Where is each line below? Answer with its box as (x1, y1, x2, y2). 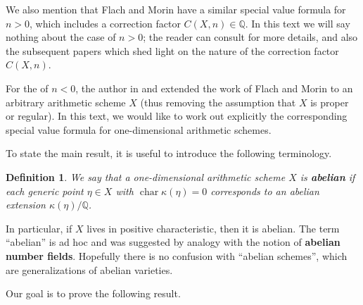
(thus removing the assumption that (140, 94, 296, 109)
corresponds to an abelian (210, 183, 319, 198)
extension (6, 197, 46, 212)
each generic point (6, 183, 84, 198)
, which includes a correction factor (30, 15, 181, 30)
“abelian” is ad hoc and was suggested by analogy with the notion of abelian (6, 235, 340, 249)
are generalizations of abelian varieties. (6, 262, 173, 277)
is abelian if (300, 169, 355, 184)
